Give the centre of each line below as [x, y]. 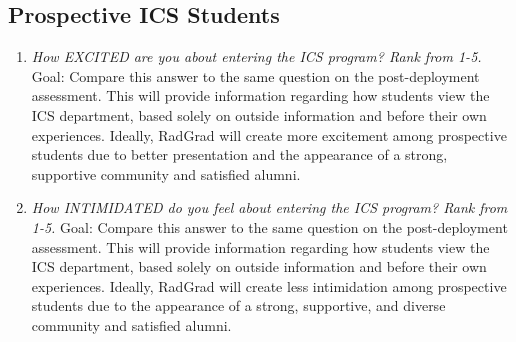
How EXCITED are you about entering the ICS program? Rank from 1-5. [256, 56]
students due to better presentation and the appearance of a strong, [239, 154]
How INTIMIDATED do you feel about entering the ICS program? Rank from [269, 207]
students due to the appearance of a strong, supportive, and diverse [238, 305]
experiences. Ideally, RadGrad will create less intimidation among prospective [269, 285]
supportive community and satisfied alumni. [166, 173]
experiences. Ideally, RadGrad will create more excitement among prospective [269, 134]
